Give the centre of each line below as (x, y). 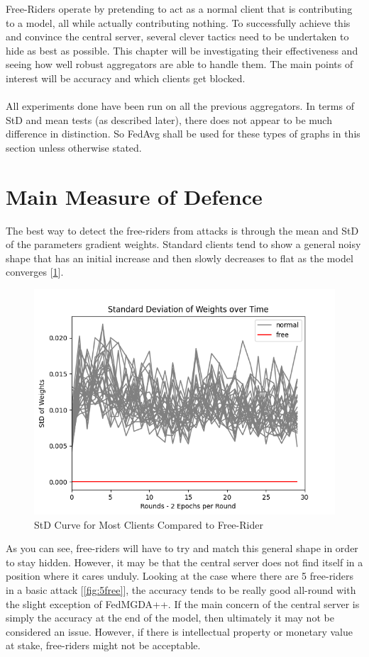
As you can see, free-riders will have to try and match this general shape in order (182, 548)
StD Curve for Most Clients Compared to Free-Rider (149, 524)
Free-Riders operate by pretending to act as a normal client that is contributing (179, 9)
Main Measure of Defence (134, 196)
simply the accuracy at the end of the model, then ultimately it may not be (170, 618)
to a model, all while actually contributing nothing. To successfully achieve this (178, 22)
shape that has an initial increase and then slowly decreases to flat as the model (180, 258)
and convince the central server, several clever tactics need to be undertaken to (177, 36)
